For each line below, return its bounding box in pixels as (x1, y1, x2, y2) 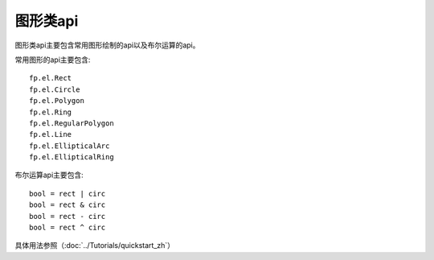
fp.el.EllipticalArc (29, 141, 110, 151)
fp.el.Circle (29, 85, 80, 94)
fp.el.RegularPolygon (29, 118, 114, 128)
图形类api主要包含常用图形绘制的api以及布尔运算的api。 (14, 40, 200, 50)
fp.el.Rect (29, 73, 72, 83)
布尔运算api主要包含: (14, 170, 84, 180)
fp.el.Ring (29, 107, 72, 117)
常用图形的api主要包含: (14, 55, 91, 64)
